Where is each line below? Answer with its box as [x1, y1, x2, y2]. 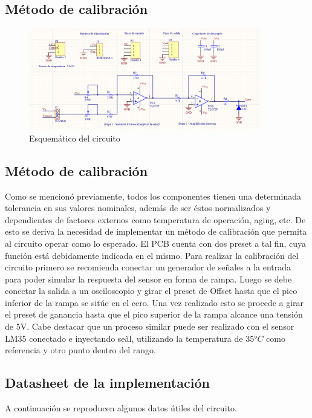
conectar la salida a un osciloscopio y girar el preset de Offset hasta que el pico [5, 284, 297, 297]
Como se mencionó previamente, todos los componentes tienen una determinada [5, 189, 301, 202]
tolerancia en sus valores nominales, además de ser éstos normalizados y [5, 201, 271, 214]
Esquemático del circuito [29, 131, 120, 144]
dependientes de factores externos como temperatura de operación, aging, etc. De [5, 213, 306, 226]
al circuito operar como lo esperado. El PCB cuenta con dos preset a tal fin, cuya [5, 237, 306, 249]
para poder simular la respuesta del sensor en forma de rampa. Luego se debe [5, 272, 292, 285]
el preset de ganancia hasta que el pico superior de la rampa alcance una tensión [5, 308, 303, 321]
